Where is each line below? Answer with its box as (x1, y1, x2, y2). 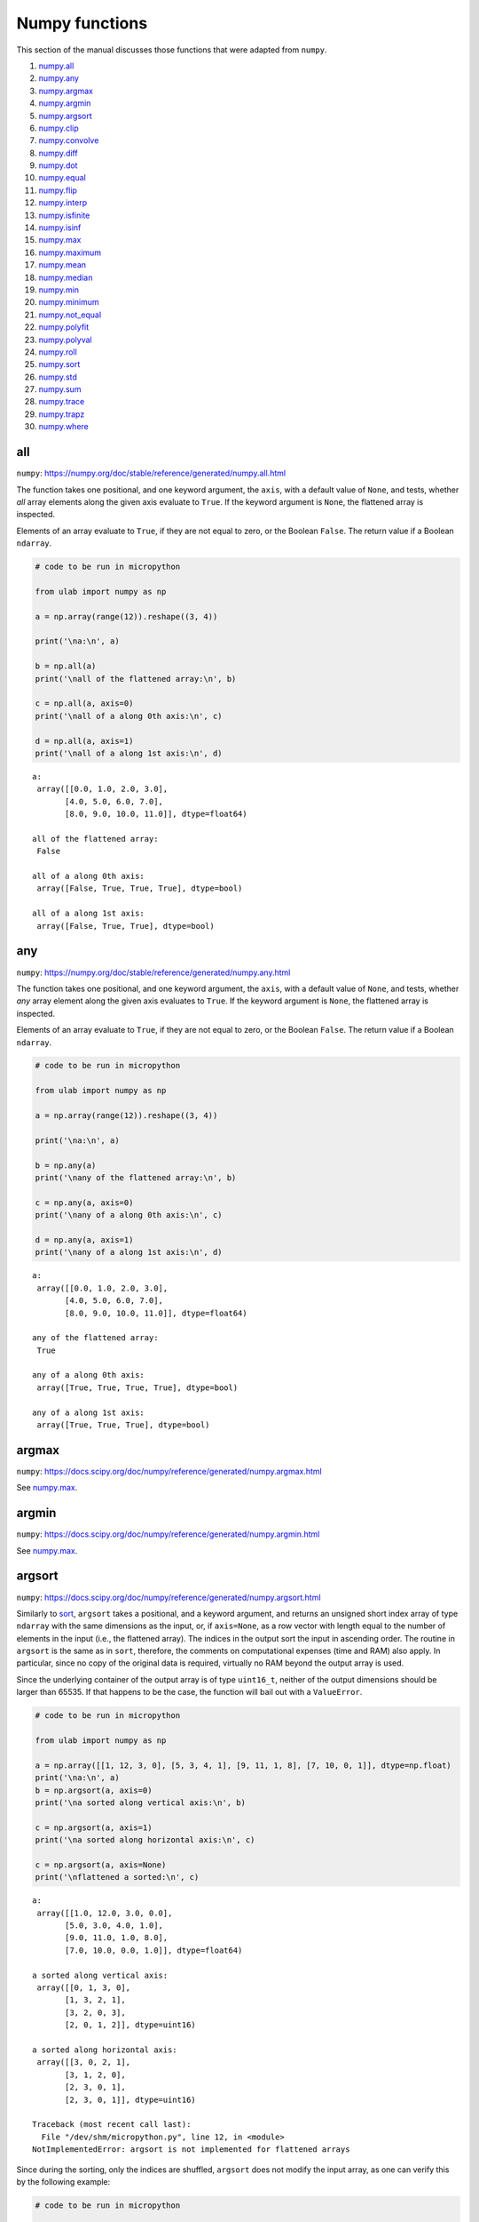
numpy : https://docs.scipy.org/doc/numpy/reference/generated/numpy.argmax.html (16, 1466, 323, 1476)
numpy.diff (38, 148, 79, 158)
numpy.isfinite (38, 210, 90, 220)
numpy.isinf (38, 222, 82, 233)
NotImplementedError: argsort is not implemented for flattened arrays (32, 2145, 350, 2154)
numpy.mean (38, 260, 87, 270)
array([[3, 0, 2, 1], (36, 2058, 131, 2067)
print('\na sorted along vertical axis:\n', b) (35, 1797, 246, 1808)
